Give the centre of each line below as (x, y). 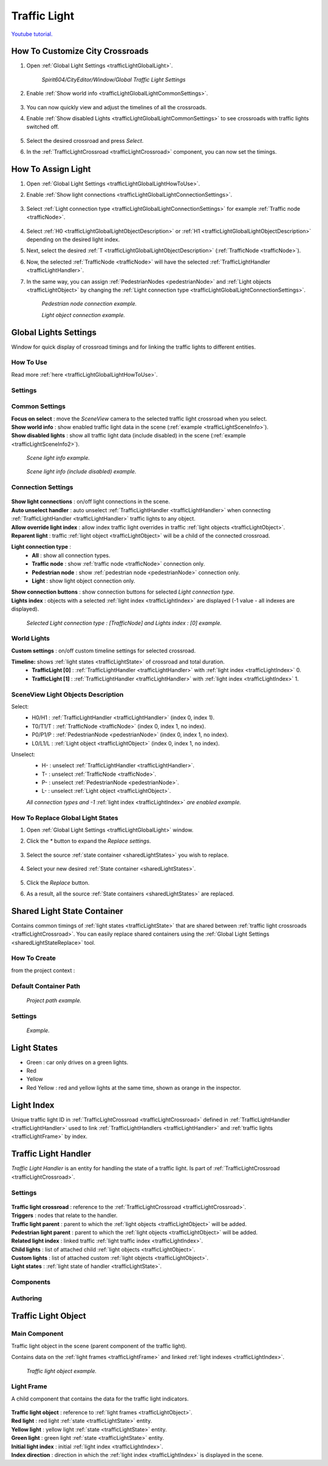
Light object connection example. (84, 315)
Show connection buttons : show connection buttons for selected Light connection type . (123, 592)
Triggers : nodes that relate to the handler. (64, 1216)
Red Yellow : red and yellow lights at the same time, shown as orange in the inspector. (134, 1088)
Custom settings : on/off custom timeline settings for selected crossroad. (104, 651)
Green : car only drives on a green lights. (77, 1062)
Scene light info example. (58, 458)
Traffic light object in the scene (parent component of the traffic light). (99, 1346)
